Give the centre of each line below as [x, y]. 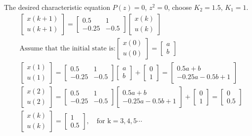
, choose [180, 7]
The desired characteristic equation [57, 7]
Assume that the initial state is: [67, 48]
